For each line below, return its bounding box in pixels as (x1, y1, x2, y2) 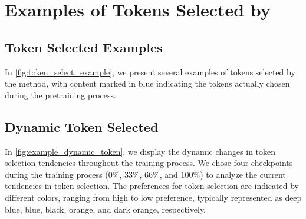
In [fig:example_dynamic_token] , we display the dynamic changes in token (5, 145, 276, 157)
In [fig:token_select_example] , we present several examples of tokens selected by (5, 65, 295, 78)
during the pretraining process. (5, 88, 116, 101)
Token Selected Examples (5, 38, 163, 56)
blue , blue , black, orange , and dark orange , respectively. (5, 203, 206, 215)
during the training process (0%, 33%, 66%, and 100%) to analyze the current (5, 168, 286, 180)
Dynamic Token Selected (5, 117, 159, 135)
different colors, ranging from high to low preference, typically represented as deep (5, 191, 302, 203)
